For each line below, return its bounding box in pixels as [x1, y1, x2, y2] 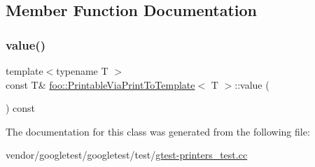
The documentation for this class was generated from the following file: [6, 124, 310, 138]
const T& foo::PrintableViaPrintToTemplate [6, 77, 195, 92]
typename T [56, 64, 108, 78]
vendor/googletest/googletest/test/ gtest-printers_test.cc [6, 147, 248, 162]
